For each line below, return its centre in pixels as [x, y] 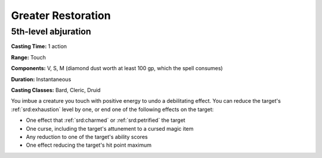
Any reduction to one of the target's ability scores [87, 137]
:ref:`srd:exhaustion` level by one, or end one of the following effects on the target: [112, 109]
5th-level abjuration [51, 31]
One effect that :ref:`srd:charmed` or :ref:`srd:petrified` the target [106, 120]
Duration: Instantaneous [41, 79]
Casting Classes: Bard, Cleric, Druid [56, 90]
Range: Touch [28, 57]
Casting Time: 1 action [39, 46]
